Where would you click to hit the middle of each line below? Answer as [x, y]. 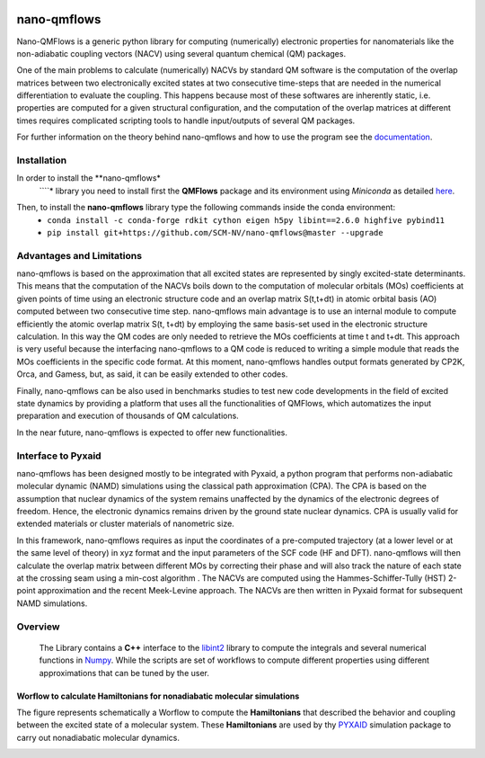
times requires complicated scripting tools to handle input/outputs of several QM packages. [186, 120]
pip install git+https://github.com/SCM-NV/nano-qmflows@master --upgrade [215, 232]
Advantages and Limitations [79, 255]
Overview [38, 627]
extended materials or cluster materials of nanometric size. [126, 524]
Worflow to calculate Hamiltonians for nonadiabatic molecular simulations [158, 696]
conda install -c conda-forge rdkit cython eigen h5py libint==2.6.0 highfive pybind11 [246, 220]
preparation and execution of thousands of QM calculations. [128, 416]
